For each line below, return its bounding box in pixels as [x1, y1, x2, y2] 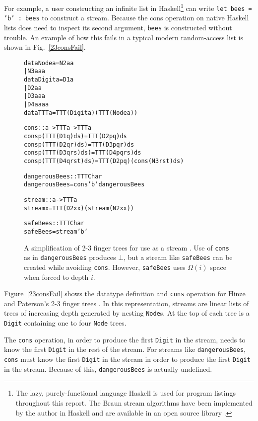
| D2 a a [24, 84, 42, 91]
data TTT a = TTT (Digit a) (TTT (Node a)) [24, 109, 138, 116]
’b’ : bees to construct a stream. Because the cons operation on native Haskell [4, 12, 249, 23]
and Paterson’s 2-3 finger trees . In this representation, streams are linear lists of [4, 298, 249, 308]
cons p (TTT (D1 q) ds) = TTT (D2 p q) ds [24, 133, 127, 140]
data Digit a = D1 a [24, 76, 74, 84]
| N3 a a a [24, 68, 46, 75]
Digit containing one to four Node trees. [4, 318, 127, 328]
